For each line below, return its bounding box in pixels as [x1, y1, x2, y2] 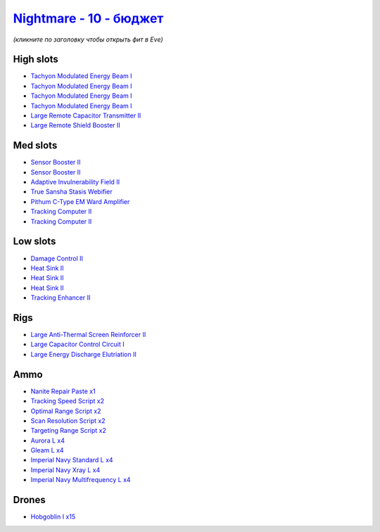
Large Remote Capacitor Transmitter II [30, 111, 141, 120]
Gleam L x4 [30, 446, 64, 455]
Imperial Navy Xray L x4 [30, 465, 101, 474]
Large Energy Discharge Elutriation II [30, 350, 137, 358]
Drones [13, 494, 46, 506]
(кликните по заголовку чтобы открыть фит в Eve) [13, 35, 163, 44]
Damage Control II [30, 254, 84, 262]
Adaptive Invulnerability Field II [30, 178, 120, 186]
